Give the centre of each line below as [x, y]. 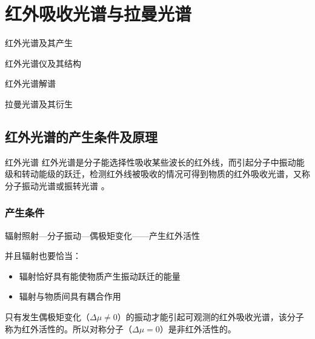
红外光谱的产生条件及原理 [81, 136]
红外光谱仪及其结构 [43, 63]
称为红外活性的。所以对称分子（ [68, 328]
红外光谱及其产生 [39, 43]
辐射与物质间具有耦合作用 [70, 296]
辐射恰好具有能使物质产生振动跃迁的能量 [100, 276]
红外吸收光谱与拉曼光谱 [98, 14]
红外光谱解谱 [30, 83]
